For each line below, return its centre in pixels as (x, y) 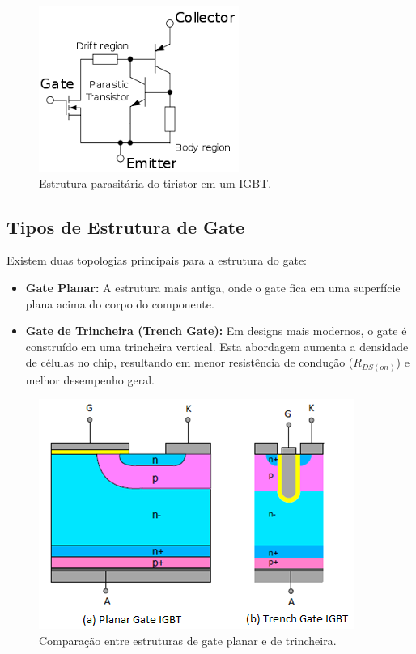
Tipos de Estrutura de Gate (126, 226)
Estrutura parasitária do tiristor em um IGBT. (155, 183)
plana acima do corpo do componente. (120, 303)
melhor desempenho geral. (90, 379)
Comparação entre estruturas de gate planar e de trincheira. (188, 641)
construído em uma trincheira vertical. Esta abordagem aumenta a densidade (217, 346)
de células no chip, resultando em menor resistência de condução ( (189, 362)
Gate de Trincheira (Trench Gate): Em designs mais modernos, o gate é (216, 331)
